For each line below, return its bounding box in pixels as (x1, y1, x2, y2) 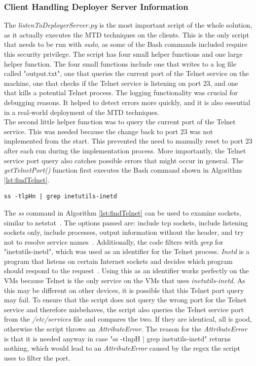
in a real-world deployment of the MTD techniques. (4, 107, 159, 117)
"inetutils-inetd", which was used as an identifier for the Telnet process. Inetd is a (4, 246, 250, 256)
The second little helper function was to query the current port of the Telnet (4, 116, 236, 127)
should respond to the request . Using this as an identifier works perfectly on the (4, 265, 249, 276)
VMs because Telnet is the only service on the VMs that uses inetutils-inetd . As (4, 275, 246, 286)
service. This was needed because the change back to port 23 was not (4, 126, 213, 136)
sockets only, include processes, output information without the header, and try (4, 227, 244, 237)
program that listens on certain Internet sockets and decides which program (4, 256, 233, 266)
